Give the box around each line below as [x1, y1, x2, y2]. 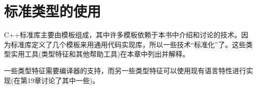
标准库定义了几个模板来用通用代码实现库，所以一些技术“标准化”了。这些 [10, 39, 246, 49]
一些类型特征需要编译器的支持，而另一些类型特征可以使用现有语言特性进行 [4, 65, 246, 75]
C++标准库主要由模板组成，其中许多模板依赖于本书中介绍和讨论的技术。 [4, 30, 241, 40]
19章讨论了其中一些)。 [27, 75, 99, 85]
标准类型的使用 [4, 1, 101, 21]
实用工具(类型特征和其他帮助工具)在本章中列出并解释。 [10, 49, 189, 59]
